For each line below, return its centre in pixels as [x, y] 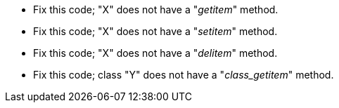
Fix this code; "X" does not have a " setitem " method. [155, 31]
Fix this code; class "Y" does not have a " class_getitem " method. [184, 75]
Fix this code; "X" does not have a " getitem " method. [156, 9]
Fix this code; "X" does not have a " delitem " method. [155, 53]
